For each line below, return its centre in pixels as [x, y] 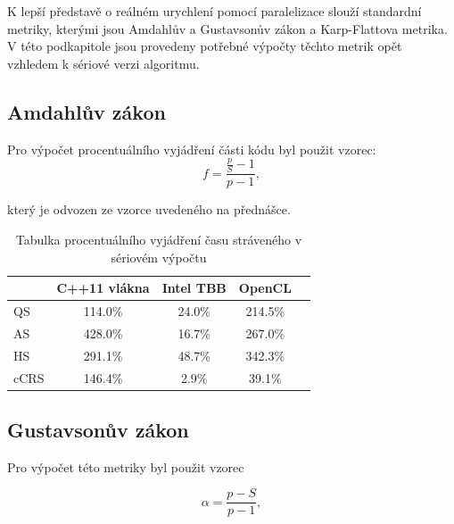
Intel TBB [194, 288]
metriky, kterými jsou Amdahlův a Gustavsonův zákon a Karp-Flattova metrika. [227, 28]
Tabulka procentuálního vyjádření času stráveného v [159, 239]
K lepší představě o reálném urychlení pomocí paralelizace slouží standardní [215, 11]
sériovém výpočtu [159, 257]
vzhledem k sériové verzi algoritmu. [103, 63]
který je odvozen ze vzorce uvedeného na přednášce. [149, 209]
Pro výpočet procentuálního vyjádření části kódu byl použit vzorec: [192, 149]
